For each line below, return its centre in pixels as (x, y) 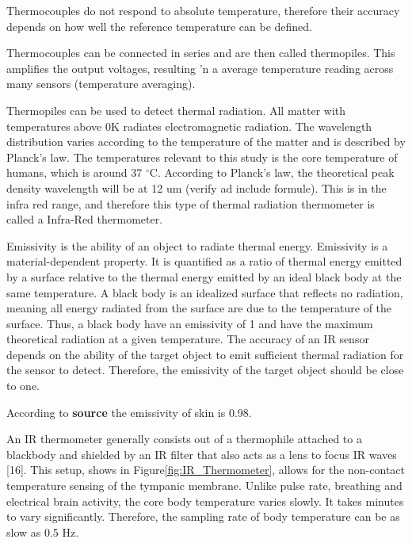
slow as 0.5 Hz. (43, 532)
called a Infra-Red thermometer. (85, 219)
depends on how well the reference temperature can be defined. (159, 26)
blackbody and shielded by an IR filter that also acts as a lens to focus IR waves (202, 454)
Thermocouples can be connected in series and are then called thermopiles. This (201, 53)
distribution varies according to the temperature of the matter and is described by (206, 141)
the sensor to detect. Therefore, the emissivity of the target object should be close (205, 370)
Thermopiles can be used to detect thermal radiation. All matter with (176, 110)
